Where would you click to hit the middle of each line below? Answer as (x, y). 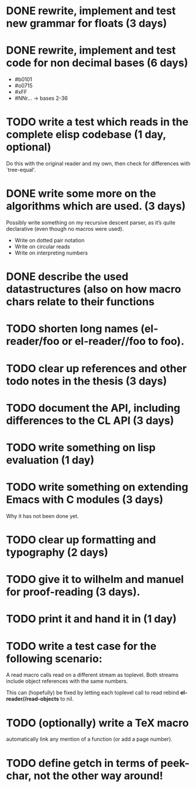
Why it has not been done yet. (43, 516)
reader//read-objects (33, 699)
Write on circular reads (42, 247)
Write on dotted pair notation (49, 240)
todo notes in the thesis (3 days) (87, 381)
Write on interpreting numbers (51, 253)
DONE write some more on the (81, 194)
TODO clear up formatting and (81, 540)
